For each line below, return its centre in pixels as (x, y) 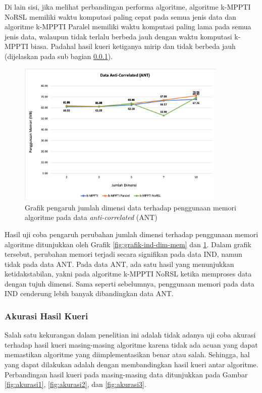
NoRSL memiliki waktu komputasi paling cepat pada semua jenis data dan (120, 16)
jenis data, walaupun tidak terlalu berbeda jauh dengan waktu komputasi (118, 36)
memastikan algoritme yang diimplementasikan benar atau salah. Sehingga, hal (127, 354)
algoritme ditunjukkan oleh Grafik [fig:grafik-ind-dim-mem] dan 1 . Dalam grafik (128, 244)
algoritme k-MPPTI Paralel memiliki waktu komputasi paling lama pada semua (128, 26)
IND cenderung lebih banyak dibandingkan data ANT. (89, 293)
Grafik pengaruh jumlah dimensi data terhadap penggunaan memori (130, 207)
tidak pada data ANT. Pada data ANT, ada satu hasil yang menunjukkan (119, 264)
